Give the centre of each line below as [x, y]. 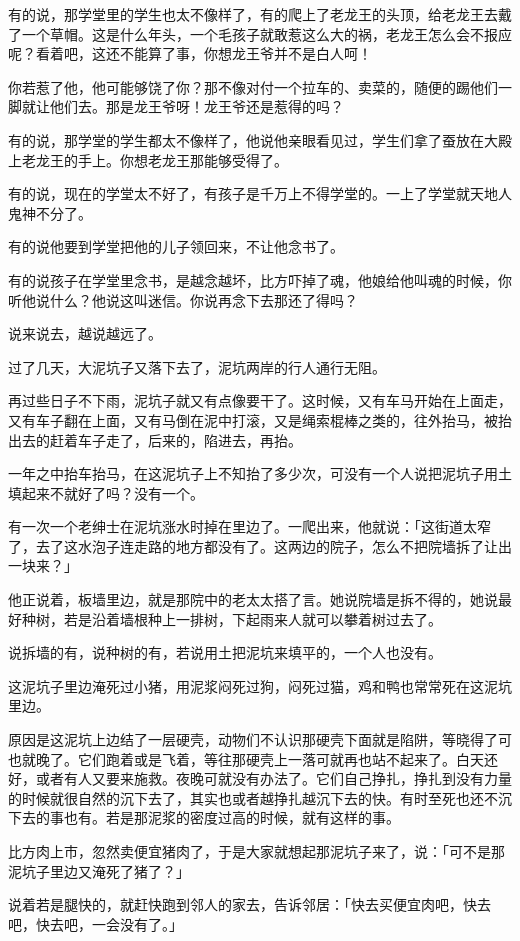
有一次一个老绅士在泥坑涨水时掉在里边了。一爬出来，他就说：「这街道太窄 [249, 526]
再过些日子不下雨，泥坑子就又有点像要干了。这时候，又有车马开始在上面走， [260, 400]
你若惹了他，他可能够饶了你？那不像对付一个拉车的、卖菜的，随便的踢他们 [253, 86]
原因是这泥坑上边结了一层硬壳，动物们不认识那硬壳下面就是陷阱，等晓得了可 [260, 739]
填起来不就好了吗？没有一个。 [106, 492]
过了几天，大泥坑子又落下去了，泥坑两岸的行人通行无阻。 [197, 366]
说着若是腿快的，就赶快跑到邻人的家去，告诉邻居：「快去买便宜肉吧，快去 [249, 904]
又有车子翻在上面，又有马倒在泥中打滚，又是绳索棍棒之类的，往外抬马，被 [253, 419]
